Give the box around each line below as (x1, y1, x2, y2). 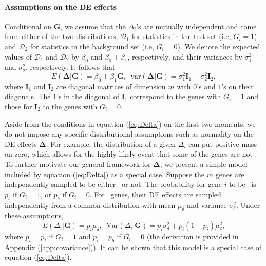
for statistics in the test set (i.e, (131, 31, 231, 42)
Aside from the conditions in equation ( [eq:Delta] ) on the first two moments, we (5, 118, 256, 129)
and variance (187, 199, 227, 210)
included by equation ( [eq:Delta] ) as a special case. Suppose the (5, 168, 205, 179)
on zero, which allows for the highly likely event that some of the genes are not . (5, 148, 257, 159)
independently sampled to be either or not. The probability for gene (5, 179, 222, 189)
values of (5, 51, 32, 62)
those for (5, 101, 32, 112)
